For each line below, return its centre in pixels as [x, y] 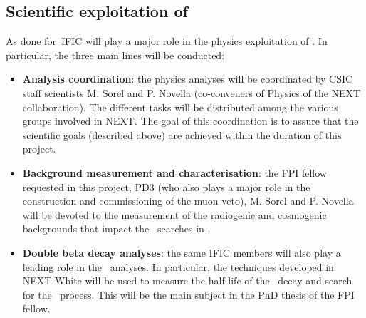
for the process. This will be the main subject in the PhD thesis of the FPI [188, 294]
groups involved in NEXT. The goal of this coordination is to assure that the [190, 121]
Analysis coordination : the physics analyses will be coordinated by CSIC [188, 79]
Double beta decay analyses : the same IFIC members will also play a [182, 252]
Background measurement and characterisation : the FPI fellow [174, 172]
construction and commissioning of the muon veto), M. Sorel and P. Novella [188, 201]
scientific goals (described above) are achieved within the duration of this [182, 134]
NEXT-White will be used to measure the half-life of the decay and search [187, 281]
